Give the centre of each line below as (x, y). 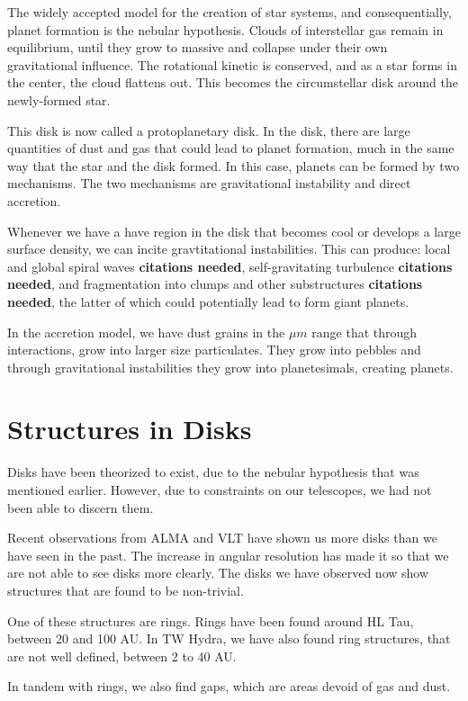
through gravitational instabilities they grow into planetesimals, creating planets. (230, 367)
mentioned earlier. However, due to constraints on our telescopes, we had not (220, 490)
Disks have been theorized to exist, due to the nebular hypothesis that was (213, 472)
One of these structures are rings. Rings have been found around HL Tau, (211, 620)
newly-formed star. (59, 99)
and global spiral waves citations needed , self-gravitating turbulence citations (230, 266)
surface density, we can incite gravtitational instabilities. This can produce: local (229, 249)
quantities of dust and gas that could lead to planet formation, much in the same (231, 148)
